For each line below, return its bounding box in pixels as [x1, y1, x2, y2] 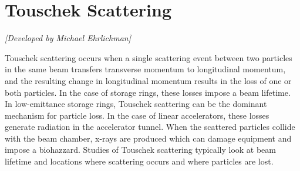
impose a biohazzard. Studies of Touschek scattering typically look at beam [5, 143, 276, 156]
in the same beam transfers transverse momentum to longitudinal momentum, [5, 63, 286, 75]
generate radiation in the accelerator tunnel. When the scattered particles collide [5, 120, 295, 133]
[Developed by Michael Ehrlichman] [5, 32, 131, 44]
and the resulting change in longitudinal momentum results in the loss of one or [5, 74, 292, 86]
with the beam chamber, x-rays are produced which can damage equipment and [5, 132, 292, 144]
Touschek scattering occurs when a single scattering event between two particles [5, 51, 292, 63]
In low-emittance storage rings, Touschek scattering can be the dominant [5, 98, 267, 110]
